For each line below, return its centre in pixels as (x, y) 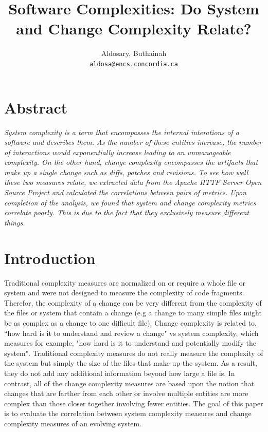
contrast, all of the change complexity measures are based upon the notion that (129, 383)
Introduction (50, 258)
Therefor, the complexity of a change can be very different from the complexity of (133, 302)
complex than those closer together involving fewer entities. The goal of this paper (134, 403)
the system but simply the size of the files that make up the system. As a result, (131, 363)
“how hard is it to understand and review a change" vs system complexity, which (131, 333)
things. (15, 222)
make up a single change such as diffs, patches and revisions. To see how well (126, 172)
